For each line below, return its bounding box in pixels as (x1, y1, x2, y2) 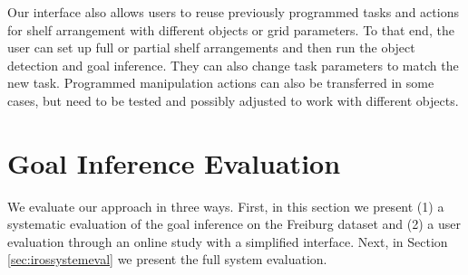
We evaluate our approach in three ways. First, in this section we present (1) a (7, 196, 444, 215)
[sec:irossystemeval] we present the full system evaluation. (7, 250, 327, 269)
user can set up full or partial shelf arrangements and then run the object (7, 38, 415, 57)
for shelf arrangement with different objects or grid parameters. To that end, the (7, 20, 454, 39)
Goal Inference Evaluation (7, 144, 341, 181)
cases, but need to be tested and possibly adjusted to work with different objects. (7, 90, 459, 109)
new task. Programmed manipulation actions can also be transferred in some (7, 73, 434, 92)
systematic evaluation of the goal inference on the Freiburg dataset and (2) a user (7, 214, 461, 233)
